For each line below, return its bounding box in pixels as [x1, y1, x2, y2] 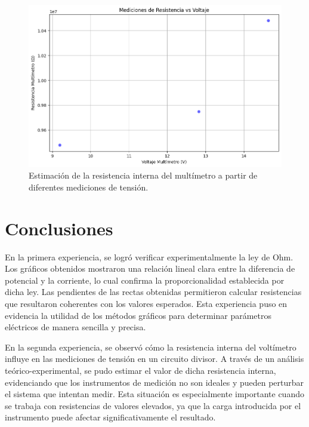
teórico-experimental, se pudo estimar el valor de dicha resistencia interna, [5, 364, 276, 376]
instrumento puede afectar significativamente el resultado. [5, 411, 216, 423]
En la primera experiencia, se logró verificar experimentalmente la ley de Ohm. [5, 250, 293, 263]
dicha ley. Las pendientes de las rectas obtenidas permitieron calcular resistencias [5, 285, 302, 298]
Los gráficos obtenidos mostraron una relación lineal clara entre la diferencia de [5, 262, 295, 275]
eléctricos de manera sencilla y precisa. [5, 321, 146, 333]
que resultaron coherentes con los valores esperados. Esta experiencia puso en [5, 297, 288, 310]
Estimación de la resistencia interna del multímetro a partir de [29, 169, 258, 182]
